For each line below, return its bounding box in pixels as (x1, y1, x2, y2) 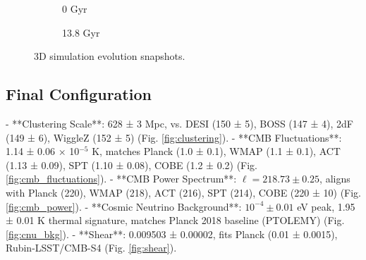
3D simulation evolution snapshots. (34, 49, 185, 63)
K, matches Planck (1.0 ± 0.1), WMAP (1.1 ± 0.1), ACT (92, 144, 341, 159)
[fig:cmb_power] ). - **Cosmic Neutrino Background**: (6, 199, 242, 213)
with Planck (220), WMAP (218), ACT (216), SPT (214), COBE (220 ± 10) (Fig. (6, 185, 362, 199)
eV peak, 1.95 (297, 199, 355, 213)
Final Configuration (6, 83, 152, 105)
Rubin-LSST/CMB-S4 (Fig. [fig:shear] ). (6, 240, 177, 255)
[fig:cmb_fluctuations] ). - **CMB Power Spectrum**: (6, 171, 237, 186)
